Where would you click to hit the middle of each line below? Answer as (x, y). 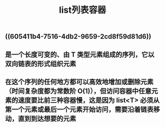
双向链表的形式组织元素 (41, 63)
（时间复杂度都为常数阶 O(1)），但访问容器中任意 (78, 91)
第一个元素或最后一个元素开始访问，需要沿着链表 (79, 109)
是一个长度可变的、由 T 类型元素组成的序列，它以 (80, 54)
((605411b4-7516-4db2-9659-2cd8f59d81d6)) (78, 37)
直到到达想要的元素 (47, 118)
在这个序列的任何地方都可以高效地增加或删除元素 (79, 82)
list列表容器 (82, 10)
